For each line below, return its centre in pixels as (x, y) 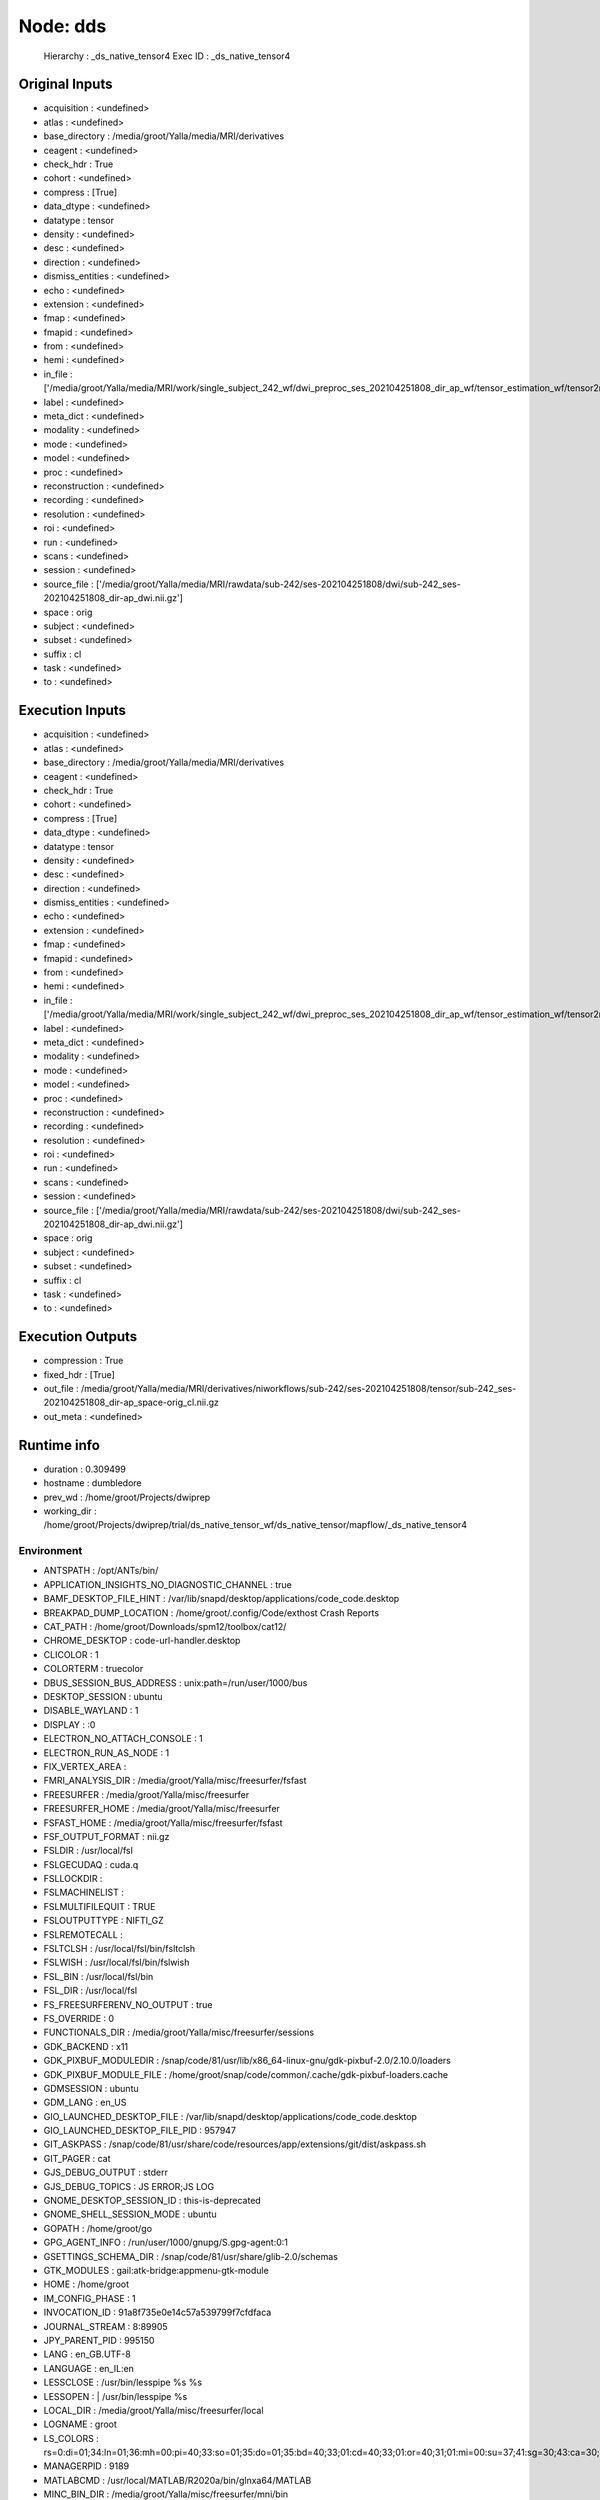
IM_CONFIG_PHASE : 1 (90, 2298)
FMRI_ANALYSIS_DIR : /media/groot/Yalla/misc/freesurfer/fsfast (175, 1781)
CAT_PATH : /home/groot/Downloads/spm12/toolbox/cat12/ (165, 1627)
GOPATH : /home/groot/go (98, 2228)
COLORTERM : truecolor (93, 1669)
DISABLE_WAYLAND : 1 (91, 1711)
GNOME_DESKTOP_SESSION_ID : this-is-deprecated (152, 2201)
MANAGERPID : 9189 (86, 2466)
